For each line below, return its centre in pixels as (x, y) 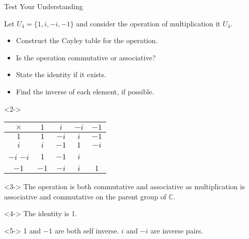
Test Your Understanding (44, 6)
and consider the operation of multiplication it (148, 23)
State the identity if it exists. (61, 74)
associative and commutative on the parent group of (85, 196)
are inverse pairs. (177, 230)
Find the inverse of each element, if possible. (85, 91)
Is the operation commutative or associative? (86, 57)
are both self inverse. (87, 230)
